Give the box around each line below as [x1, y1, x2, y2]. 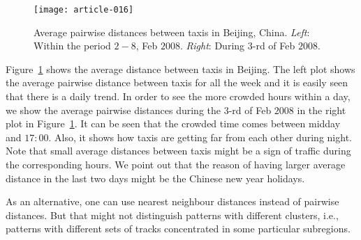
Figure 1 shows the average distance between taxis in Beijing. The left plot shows [6, 61, 355, 76]
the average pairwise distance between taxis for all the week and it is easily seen [6, 75, 348, 90]
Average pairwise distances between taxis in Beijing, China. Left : [34, 24, 310, 39]
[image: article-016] [34, 5, 134, 15]
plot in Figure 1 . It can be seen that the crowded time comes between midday [6, 116, 341, 131]
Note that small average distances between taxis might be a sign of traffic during [6, 143, 351, 158]
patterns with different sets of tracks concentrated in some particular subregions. [6, 221, 351, 236]
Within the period [34, 38, 111, 53]
